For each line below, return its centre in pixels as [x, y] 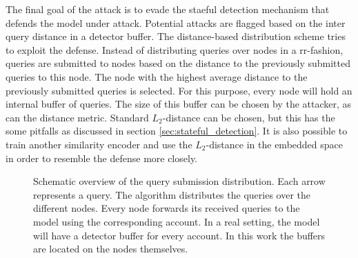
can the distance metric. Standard [77, 117]
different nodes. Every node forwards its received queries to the [167, 208]
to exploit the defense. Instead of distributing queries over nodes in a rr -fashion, [175, 49]
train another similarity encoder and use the [99, 144]
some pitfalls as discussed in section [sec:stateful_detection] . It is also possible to [177, 131]
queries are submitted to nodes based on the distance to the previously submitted [178, 63]
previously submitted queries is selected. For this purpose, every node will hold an [179, 90]
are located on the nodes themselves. [111, 249]
